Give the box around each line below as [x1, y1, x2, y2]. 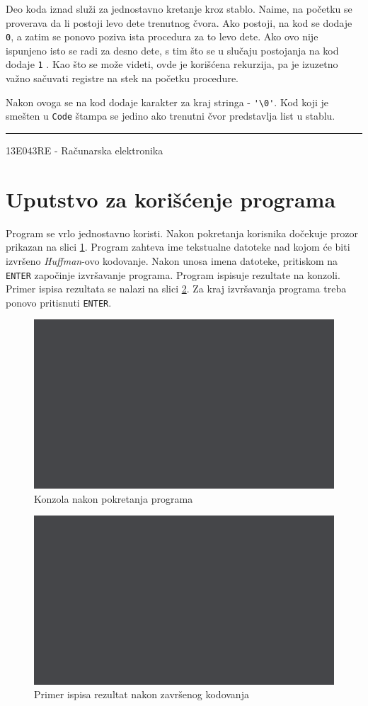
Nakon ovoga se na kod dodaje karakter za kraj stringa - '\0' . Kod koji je [6, 94, 328, 109]
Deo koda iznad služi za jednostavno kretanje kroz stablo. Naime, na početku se [6, 1, 352, 16]
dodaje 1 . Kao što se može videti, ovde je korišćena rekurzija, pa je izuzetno [6, 57, 338, 72]
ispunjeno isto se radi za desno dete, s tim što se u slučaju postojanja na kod [6, 42, 339, 57]
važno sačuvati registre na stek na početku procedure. [6, 71, 238, 86]
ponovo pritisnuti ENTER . [6, 295, 112, 309]
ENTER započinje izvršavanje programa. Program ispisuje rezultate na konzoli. [6, 267, 340, 282]
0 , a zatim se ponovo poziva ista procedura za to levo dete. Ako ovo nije [6, 29, 318, 44]
